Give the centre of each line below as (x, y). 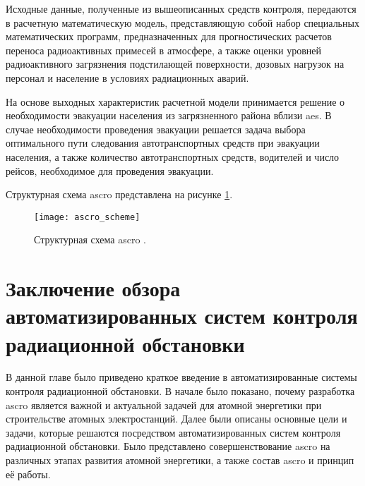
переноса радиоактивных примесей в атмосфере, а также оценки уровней (164, 50)
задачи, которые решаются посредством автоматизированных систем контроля (173, 432)
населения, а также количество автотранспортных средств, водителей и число (173, 156)
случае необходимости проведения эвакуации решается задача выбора (156, 129)
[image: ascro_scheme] (87, 217)
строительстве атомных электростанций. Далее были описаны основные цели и (176, 419)
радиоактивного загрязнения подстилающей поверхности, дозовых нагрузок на (175, 64)
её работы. (28, 474)
